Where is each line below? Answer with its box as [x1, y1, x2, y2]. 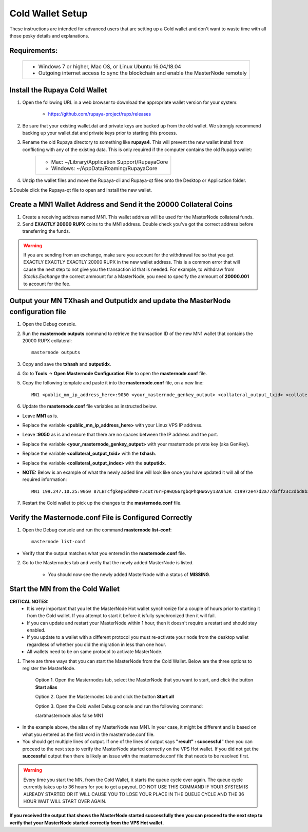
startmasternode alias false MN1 [35, 712, 104, 718]
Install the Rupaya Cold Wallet [9, 85, 107, 95]
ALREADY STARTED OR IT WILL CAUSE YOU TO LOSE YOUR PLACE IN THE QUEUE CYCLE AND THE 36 [23, 791, 244, 797]
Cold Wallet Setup [9, 8, 88, 19]
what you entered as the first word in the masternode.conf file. [22, 731, 155, 737]
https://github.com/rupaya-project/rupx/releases [48, 111, 151, 117]
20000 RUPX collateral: [22, 337, 72, 344]
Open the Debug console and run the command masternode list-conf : [22, 527, 172, 533]
